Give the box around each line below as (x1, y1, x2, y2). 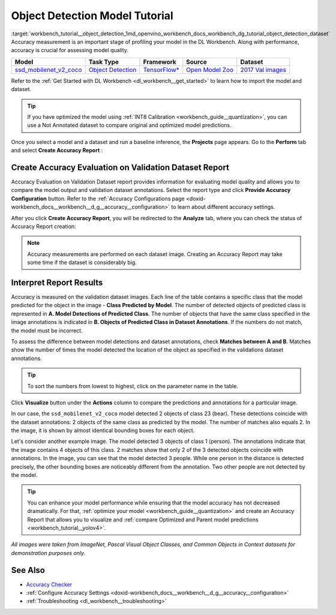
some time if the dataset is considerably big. (27, 259, 137, 266)
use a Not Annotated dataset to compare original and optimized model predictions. (27, 122, 232, 129)
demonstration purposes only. (11, 549, 86, 556)
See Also (11, 565, 45, 575)
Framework (143, 58, 176, 66)
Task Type (88, 58, 119, 66)
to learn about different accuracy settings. (171, 203, 275, 211)
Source (186, 58, 207, 66)
